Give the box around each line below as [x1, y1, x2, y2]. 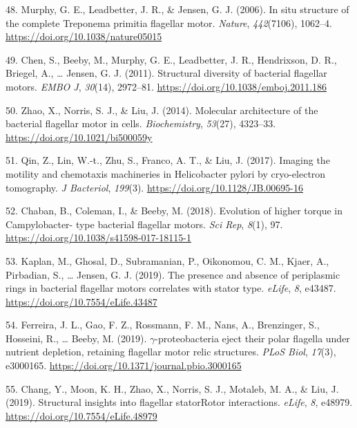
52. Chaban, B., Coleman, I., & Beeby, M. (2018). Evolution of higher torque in [6, 203, 342, 218]
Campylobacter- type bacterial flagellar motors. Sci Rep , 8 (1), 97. [6, 216, 283, 231]
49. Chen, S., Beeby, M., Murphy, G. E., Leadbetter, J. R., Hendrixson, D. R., [6, 52, 337, 66]
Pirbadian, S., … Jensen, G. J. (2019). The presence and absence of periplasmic [6, 267, 340, 281]
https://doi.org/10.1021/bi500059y [6, 129, 153, 144]
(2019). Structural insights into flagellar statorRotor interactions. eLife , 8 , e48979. [6, 395, 353, 409]
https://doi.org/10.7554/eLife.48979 [6, 408, 157, 422]
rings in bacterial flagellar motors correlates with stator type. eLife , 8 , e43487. [6, 281, 336, 295]
